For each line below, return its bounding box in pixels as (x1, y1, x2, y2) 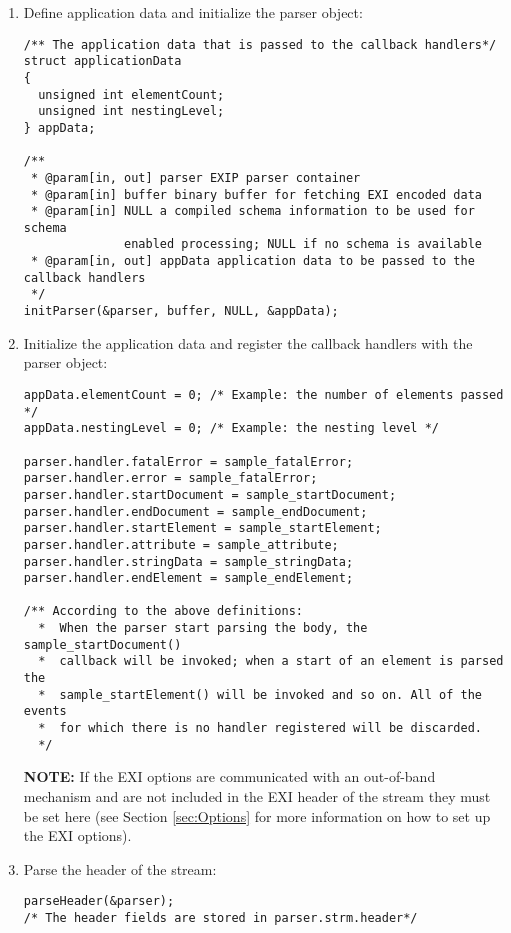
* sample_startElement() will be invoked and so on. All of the (38, 687, 482, 702)
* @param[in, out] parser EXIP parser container (30, 170, 361, 185)
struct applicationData (23, 54, 182, 69)
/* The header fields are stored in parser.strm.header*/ (23, 911, 418, 925)
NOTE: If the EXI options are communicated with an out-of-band (23, 766, 436, 787)
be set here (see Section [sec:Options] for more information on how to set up (23, 805, 491, 826)
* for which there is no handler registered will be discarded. (38, 721, 482, 736)
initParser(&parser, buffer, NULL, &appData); (23, 304, 339, 319)
